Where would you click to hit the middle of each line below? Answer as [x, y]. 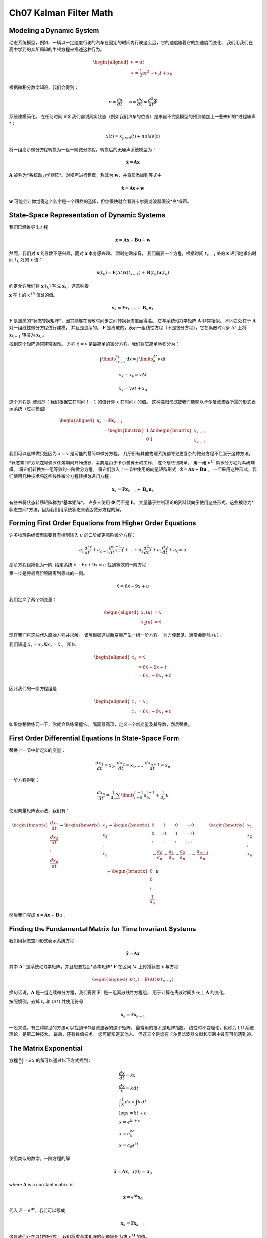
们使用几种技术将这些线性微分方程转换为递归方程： [61, 476]
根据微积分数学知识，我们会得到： [44, 87]
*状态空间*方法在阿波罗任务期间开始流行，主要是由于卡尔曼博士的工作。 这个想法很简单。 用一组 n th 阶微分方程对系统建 [132, 462]
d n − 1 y [116, 547]
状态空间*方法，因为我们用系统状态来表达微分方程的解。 [67, 509]
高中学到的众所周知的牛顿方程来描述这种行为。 [57, 49]
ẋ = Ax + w [133, 188]
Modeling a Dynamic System [54, 30]
